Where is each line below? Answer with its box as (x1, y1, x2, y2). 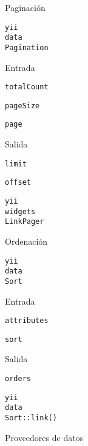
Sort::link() (5, 414, 57, 423)
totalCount (5, 83, 49, 92)
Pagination (5, 43, 49, 52)
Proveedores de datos (5, 431, 84, 444)
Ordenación (5, 235, 48, 247)
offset (5, 178, 31, 187)
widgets (5, 207, 36, 216)
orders (5, 374, 31, 384)
